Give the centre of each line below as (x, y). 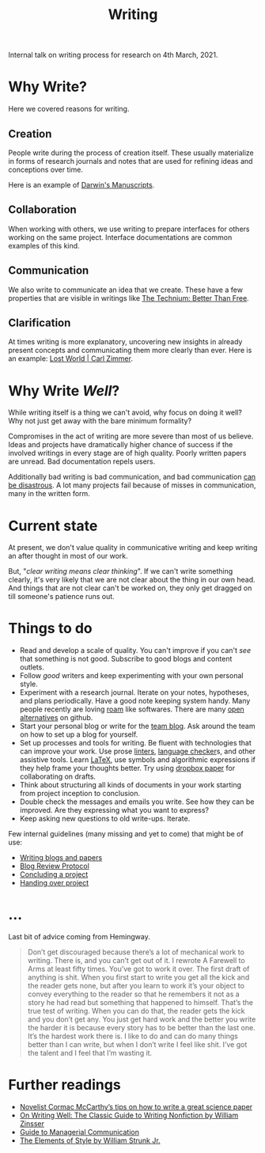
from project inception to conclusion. (80, 794)
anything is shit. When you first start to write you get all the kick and (138, 977)
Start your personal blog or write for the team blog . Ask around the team (137, 726)
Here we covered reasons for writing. (69, 109)
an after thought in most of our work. (68, 556)
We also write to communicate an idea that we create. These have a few (126, 290)
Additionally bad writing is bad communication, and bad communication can (132, 477)
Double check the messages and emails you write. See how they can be (137, 802)
